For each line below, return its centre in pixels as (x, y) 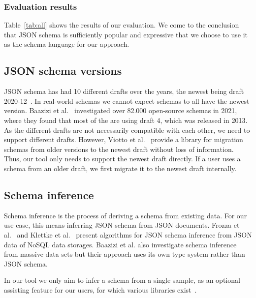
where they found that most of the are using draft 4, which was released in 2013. (126, 120)
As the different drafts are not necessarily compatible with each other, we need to (127, 130)
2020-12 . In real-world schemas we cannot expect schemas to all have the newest (127, 101)
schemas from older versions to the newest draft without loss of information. (119, 149)
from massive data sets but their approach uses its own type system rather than (125, 254)
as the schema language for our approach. (67, 44)
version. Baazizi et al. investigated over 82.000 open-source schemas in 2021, (121, 110)
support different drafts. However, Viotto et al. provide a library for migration (124, 139)
